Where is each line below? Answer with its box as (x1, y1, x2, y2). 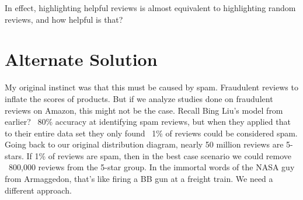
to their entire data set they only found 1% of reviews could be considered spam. (5, 127, 298, 139)
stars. (5, 149, 24, 162)
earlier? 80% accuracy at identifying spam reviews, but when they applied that (5, 115, 291, 128)
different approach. (5, 184, 72, 196)
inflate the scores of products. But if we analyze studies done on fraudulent (5, 92, 273, 104)
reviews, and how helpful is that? (5, 13, 123, 25)
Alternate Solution (5, 47, 158, 71)
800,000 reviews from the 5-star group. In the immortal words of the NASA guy (8, 161, 295, 173)
